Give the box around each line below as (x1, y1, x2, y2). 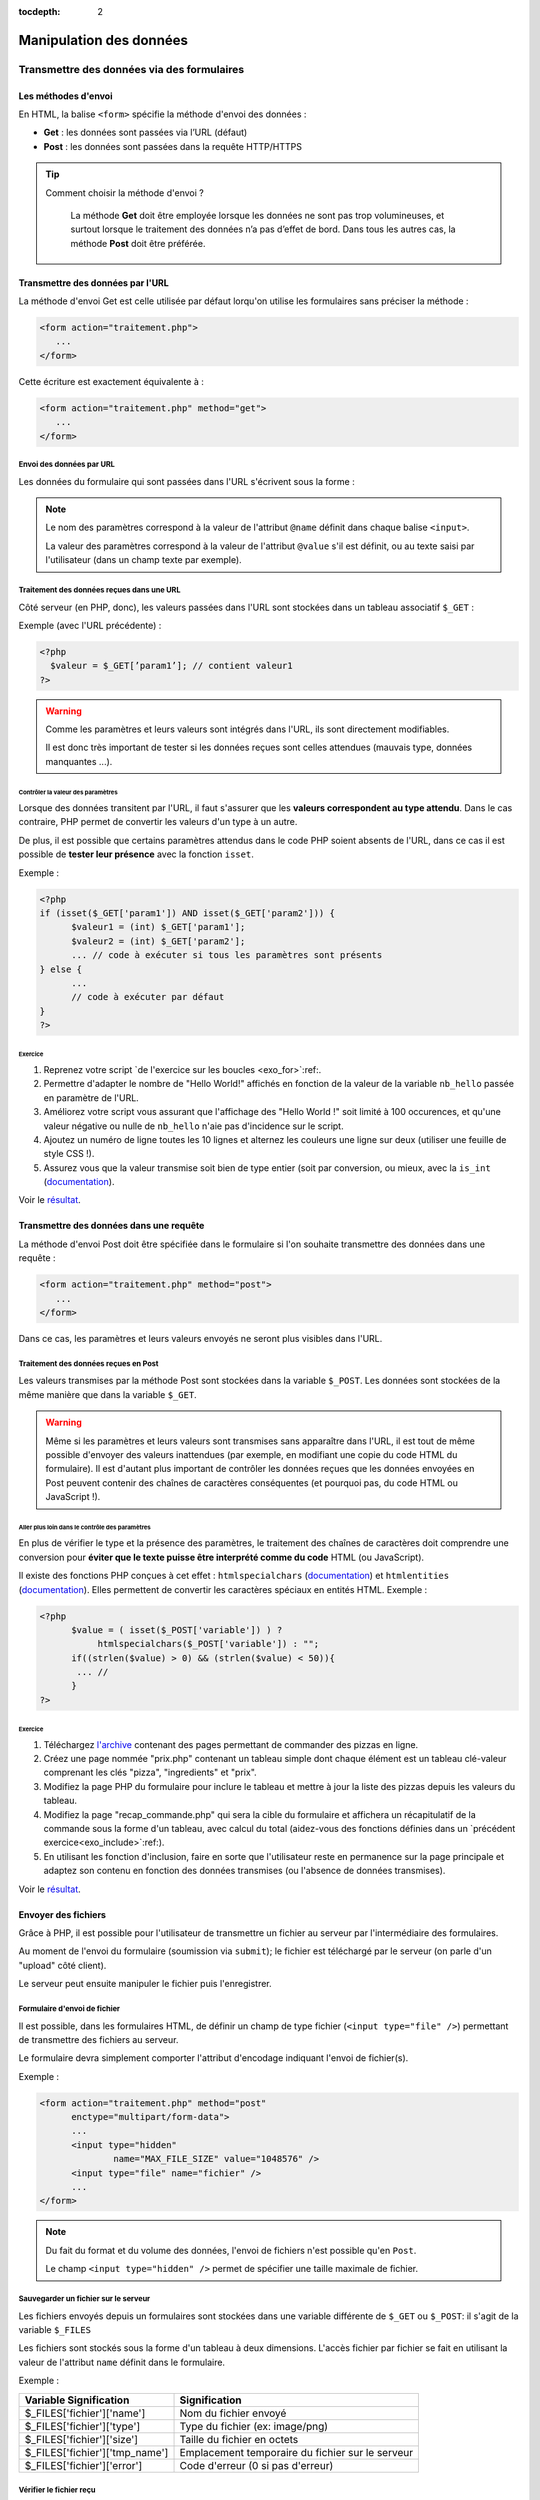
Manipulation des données (18, 31, 189, 49)
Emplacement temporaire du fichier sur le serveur (179, 2445, 414, 2459)
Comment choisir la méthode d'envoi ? (45, 186, 204, 199)
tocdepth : (18, 6, 61, 17)
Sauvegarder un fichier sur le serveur (18, 2293, 151, 2304)
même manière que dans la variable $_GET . (18, 1388, 197, 1400)
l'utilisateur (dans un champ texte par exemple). (45, 554, 242, 566)
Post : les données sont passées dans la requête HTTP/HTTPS (43, 140, 302, 152)
